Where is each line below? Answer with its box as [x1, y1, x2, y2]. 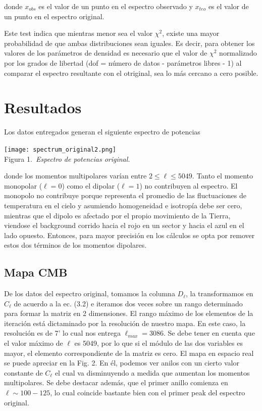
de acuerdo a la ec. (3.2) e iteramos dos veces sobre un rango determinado [14, 298, 243, 308]
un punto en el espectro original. [4, 11, 104, 21]
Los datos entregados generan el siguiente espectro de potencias [4, 126, 200, 137]
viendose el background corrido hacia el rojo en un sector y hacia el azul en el [4, 220, 244, 231]
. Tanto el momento [192, 170, 253, 181]
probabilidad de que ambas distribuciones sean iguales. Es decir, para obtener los [4, 37, 255, 48]
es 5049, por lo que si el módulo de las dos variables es [74, 338, 243, 348]
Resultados [4, 97, 82, 118]
